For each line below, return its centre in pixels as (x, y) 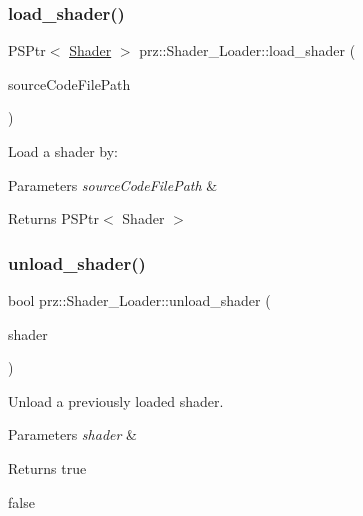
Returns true (47, 467)
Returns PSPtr (53, 218)
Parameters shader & (72, 434)
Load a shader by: (63, 151)
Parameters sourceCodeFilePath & (113, 184)
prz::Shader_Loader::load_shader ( (247, 50)
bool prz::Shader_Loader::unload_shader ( (139, 300)
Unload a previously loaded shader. (116, 400)
